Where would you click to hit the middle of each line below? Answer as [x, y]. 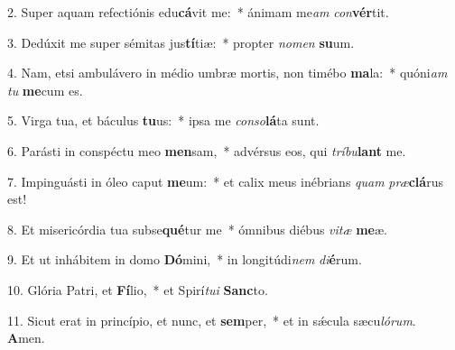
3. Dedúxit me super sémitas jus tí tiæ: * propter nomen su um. [181, 42]
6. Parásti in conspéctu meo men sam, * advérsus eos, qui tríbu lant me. [207, 150]
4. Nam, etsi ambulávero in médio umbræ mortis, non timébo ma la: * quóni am [227, 73]
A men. [26, 338]
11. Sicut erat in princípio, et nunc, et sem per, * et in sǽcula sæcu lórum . [212, 320]
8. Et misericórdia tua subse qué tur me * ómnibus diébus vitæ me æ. [197, 229]
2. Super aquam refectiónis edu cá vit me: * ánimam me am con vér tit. [198, 12]
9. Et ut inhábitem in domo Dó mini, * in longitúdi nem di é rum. [185, 259]
